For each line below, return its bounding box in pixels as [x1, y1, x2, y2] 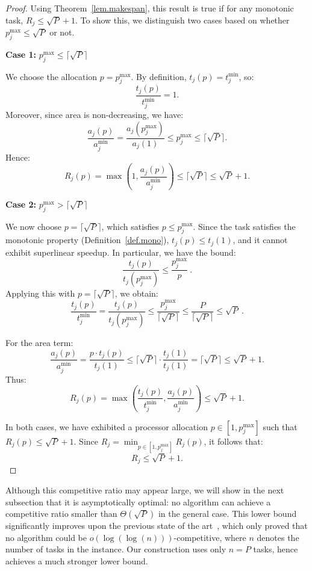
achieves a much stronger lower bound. [5, 554, 148, 567]
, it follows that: [204, 434, 263, 447]
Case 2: [5, 197, 37, 210]
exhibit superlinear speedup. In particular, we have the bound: [5, 245, 236, 258]
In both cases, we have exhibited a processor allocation [5, 420, 208, 433]
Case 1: [5, 48, 37, 60]
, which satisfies [101, 220, 160, 232]
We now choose [5, 220, 62, 232]
